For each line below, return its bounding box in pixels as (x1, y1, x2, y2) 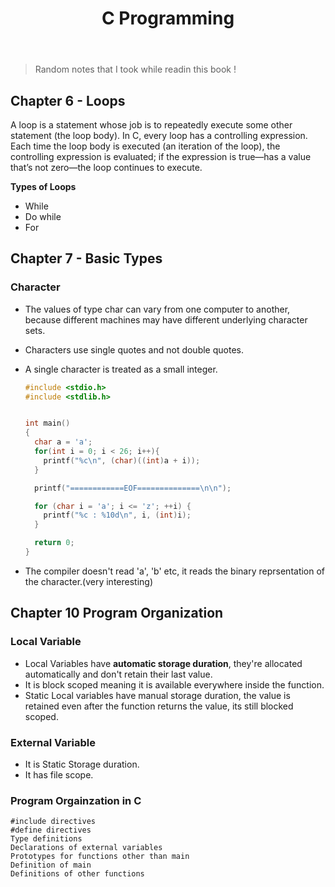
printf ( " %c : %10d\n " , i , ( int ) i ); (43, 510, 192, 521)
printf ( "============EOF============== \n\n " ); (34, 483, 232, 493)
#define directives (10, 825, 92, 836)
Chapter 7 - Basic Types (10, 250, 163, 267)
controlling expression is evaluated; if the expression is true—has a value (10, 151, 312, 162)
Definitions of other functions (10, 869, 145, 879)
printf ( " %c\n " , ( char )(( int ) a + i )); (43, 455, 201, 466)
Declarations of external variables (10, 843, 163, 853)
